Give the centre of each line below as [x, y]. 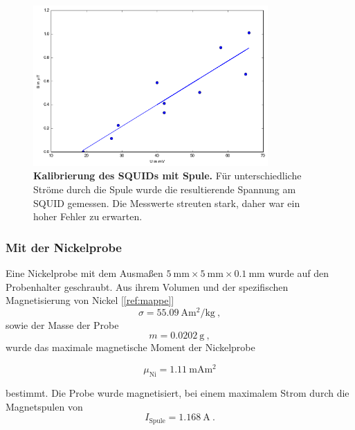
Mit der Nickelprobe [64, 247]
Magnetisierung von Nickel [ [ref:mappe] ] [90, 300]
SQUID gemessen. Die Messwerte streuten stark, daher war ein [167, 203]
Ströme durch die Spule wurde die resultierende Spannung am [165, 189]
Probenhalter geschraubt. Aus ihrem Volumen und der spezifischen [147, 286]
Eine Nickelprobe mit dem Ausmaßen [84, 273]
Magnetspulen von [44, 406]
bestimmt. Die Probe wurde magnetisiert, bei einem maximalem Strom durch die [177, 392]
